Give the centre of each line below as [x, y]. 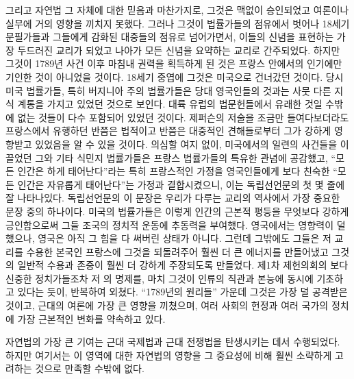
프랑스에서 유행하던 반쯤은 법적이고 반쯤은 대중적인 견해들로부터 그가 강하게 [168, 131]
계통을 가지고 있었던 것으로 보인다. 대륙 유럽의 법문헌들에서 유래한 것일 [170, 104]
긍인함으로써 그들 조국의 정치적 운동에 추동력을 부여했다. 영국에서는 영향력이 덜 [176, 224]
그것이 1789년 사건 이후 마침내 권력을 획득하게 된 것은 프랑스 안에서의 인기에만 [174, 63]
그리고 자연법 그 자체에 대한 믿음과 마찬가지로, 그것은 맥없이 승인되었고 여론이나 [177, 10]
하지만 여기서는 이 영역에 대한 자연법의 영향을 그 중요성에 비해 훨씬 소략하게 [169, 355]
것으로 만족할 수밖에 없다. [90, 368]
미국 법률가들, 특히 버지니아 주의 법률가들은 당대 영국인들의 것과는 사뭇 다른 [168, 90]
